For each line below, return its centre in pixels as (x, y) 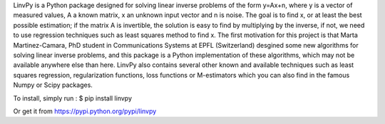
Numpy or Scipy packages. (53, 85)
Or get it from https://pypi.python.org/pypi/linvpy (85, 111)
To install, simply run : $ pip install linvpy (72, 98)
